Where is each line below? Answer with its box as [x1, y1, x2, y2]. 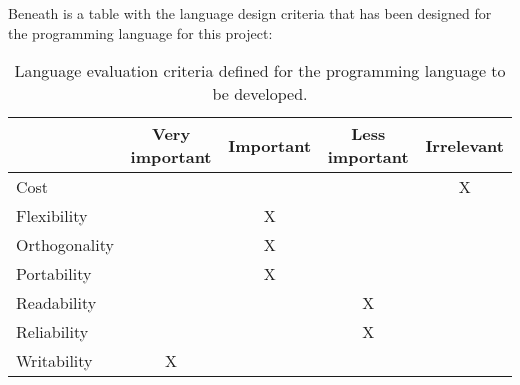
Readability [16, 291, 97, 315]
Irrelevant [425, 133, 504, 157]
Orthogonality [16, 233, 114, 257]
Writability [16, 349, 93, 373]
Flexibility [16, 204, 88, 228]
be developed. [212, 82, 308, 106]
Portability [16, 262, 92, 286]
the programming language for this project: [8, 22, 273, 43]
